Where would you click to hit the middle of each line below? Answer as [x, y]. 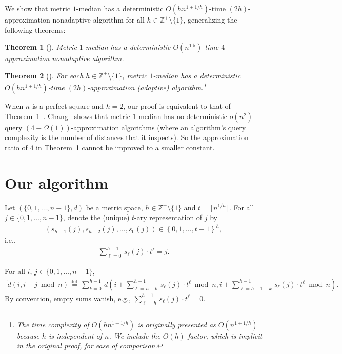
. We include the [135, 335]
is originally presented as [177, 324]
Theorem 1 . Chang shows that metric [67, 116]
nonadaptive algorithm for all [98, 19]
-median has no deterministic [182, 116]
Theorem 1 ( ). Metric [41, 47]
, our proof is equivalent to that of [177, 106]
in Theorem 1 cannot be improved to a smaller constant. [125, 147]
